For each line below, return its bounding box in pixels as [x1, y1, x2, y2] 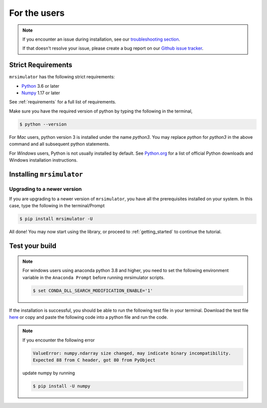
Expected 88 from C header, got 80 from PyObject [33, 357, 156, 363]
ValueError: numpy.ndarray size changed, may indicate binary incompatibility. [33, 350, 231, 356]
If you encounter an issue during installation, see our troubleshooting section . [22, 36, 180, 42]
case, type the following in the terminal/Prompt [9, 203, 105, 209]
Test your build [9, 242, 56, 250]
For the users [9, 7, 65, 18]
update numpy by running [22, 370, 75, 376]
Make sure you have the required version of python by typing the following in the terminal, [9, 108, 193, 114]
